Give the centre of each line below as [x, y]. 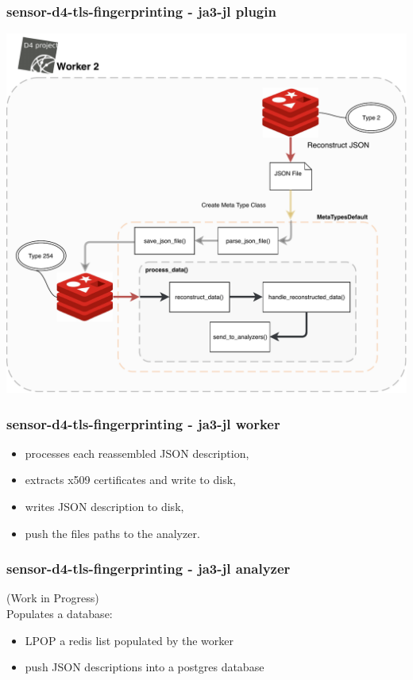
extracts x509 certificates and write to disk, [130, 480]
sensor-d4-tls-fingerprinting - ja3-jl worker [143, 423]
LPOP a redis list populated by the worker [129, 640]
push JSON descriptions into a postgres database [145, 667]
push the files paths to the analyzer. [112, 533]
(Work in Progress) [53, 598]
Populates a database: [60, 614]
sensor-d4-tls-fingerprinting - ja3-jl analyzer [149, 569]
